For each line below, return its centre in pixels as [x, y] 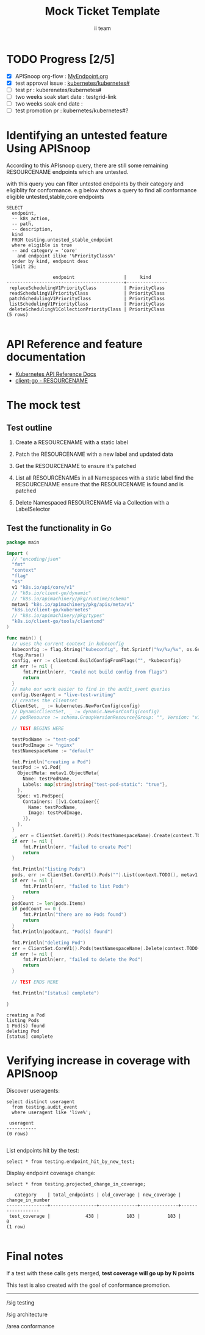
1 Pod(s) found [26, 1026]
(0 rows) [17, 1134]
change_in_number [28, 1200]
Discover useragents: [33, 1090]
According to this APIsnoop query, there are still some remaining [87, 165]
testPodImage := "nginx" [43, 745]
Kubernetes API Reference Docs [56, 374]
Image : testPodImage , [56, 813]
